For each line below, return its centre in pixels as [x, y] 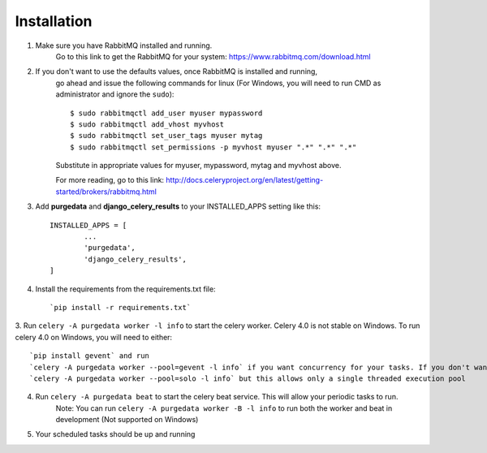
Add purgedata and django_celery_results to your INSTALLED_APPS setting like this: [178, 206]
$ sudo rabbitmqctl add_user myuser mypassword [166, 113]
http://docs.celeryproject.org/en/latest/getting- [245, 180]
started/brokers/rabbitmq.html [106, 192]
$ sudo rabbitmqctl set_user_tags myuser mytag [166, 136]
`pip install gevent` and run [90, 356]
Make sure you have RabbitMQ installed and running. [124, 45]
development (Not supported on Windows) [127, 420]
